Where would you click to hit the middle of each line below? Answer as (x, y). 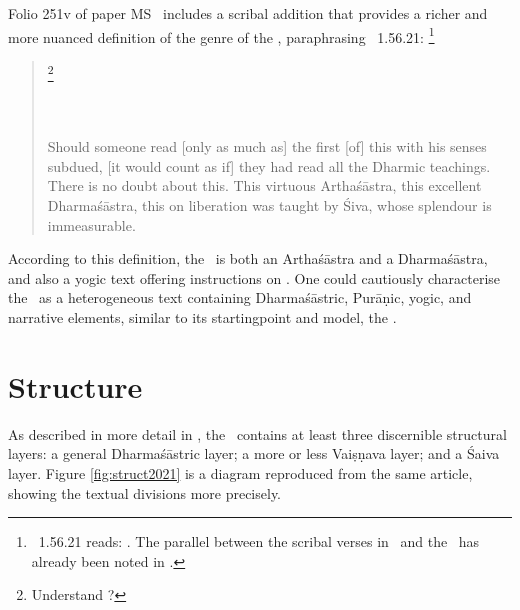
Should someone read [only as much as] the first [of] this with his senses (267, 146)
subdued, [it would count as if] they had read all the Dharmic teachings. (269, 165)
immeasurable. (91, 224)
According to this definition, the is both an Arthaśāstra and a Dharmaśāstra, (248, 258)
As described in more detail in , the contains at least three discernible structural (257, 433)
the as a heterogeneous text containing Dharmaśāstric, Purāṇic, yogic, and (240, 297)
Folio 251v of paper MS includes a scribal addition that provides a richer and (248, 13)
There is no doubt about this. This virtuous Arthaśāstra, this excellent (264, 185)
